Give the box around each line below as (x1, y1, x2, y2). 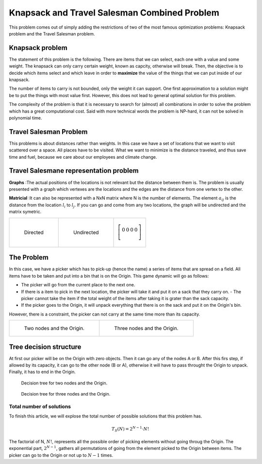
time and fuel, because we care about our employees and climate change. (9, 154, 157, 160)
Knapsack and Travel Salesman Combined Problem (9, 7, 219, 18)
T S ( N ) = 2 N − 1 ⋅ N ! (112, 425, 149, 433)
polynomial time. (9, 115, 42, 121)
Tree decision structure (9, 343, 82, 351)
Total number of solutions (9, 403, 71, 410)
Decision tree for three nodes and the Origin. (21, 391, 111, 397)
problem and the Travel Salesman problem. (9, 31, 95, 36)
